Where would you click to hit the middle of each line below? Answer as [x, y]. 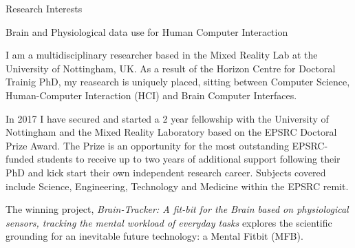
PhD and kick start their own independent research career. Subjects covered [166, 172]
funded [20, 159]
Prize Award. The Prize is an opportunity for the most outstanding [147, 145]
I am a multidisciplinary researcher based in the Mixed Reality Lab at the [162, 55]
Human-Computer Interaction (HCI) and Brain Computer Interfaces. [151, 95]
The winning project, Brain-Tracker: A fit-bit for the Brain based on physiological [177, 209]
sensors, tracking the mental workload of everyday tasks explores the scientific [169, 222]
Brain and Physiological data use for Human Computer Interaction [147, 31]
